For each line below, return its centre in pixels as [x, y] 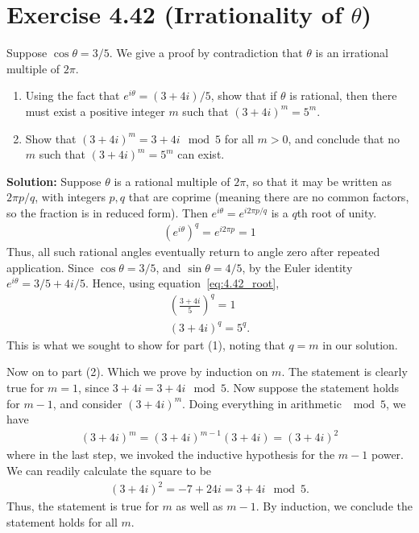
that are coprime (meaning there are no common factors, [269, 197]
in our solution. [360, 344]
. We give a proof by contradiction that [206, 53]
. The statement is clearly [344, 372]
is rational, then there [343, 95]
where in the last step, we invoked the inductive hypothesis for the [171, 454]
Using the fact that [73, 95]
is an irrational [352, 53]
